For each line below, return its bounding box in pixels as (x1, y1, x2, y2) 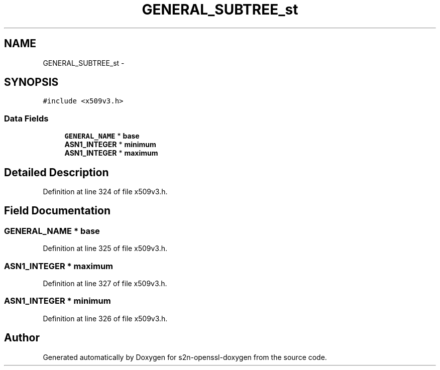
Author (4, 331, 40, 344)
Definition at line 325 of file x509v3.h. (43, 244, 168, 253)
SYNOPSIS (4, 76, 59, 89)
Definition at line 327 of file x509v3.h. (43, 279, 167, 288)
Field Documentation (4, 204, 111, 217)
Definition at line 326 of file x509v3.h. (43, 314, 168, 323)
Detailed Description (4, 166, 109, 179)
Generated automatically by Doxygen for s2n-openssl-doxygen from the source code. (43, 352, 327, 361)
